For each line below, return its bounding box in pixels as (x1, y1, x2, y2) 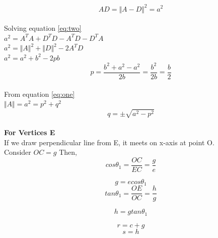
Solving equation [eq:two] (4, 23, 82, 33)
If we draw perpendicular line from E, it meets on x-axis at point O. (4, 137, 214, 147)
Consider (4, 147, 31, 157)
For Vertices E (4, 127, 55, 137)
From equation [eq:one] (4, 88, 75, 99)
